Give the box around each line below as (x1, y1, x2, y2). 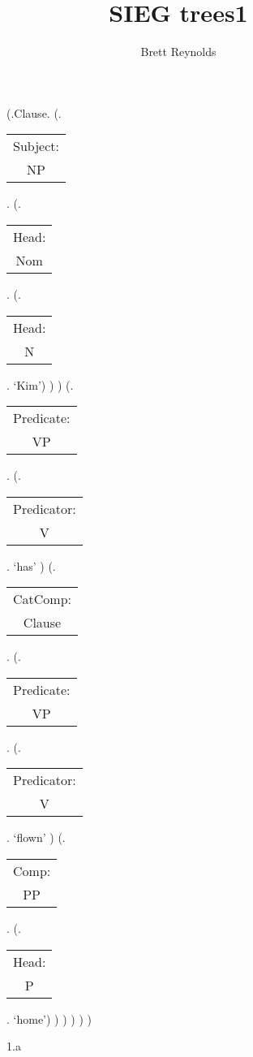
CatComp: (13, 589, 72, 609)
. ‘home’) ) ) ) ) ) (6, 1010, 92, 1027)
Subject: (13, 136, 59, 156)
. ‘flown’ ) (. (6, 829, 66, 846)
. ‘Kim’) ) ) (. (6, 376, 74, 393)
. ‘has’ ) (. (6, 557, 56, 574)
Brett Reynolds (140, 43, 217, 60)
